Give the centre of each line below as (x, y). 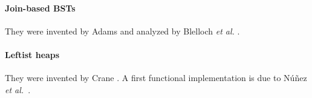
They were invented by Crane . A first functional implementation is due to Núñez (156, 78)
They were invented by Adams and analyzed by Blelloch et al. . (122, 31)
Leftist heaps (32, 54)
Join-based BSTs (40, 8)
